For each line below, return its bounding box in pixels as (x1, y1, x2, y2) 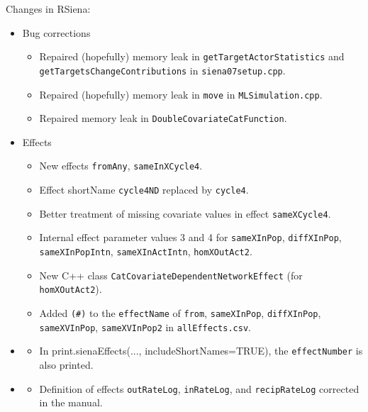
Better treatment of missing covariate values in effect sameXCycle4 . (39, 206, 331, 221)
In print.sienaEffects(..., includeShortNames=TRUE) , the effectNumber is (39, 343, 363, 358)
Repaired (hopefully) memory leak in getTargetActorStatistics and (39, 49, 345, 64)
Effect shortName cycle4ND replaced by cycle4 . (39, 182, 249, 197)
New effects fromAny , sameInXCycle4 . (39, 158, 203, 173)
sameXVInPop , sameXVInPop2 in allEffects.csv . (39, 319, 251, 334)
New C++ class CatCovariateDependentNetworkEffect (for (39, 267, 303, 282)
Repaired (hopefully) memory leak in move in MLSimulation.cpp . (39, 87, 323, 101)
